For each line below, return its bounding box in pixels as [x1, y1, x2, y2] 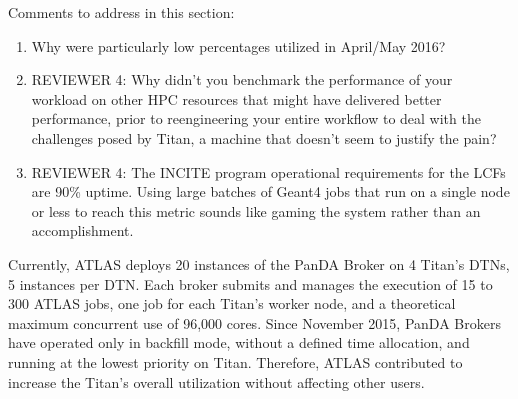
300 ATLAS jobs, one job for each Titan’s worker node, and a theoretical [8, 293, 456, 314]
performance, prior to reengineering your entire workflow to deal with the [31, 108, 481, 129]
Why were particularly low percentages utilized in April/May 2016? [31, 35, 446, 56]
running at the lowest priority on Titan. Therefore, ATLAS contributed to [8, 351, 463, 372]
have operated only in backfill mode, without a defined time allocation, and [8, 332, 470, 353]
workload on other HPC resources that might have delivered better [31, 88, 442, 109]
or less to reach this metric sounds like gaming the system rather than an [31, 200, 481, 221]
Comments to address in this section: [8, 2, 235, 22]
